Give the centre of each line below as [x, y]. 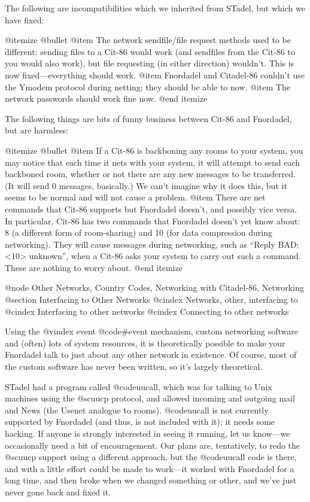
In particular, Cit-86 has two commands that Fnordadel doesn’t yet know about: [153, 220]
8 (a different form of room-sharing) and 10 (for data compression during [139, 232]
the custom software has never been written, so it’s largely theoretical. [134, 366]
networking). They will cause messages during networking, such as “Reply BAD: [152, 244]
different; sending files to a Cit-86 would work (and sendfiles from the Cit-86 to [150, 51]
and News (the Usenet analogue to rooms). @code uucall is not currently [137, 410]
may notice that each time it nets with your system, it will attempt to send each [152, 162]
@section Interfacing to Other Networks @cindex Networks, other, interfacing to [151, 299]
